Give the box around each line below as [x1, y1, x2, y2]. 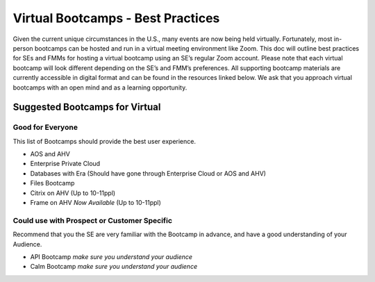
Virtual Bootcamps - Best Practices [12, 10, 220, 26]
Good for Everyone [12, 122, 78, 132]
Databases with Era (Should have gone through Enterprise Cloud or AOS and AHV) [30, 169, 267, 177]
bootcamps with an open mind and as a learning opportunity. [12, 83, 187, 92]
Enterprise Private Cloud [30, 160, 101, 168]
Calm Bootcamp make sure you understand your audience [30, 263, 198, 271]
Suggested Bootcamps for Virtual [12, 101, 161, 113]
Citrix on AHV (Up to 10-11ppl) [30, 188, 116, 197]
